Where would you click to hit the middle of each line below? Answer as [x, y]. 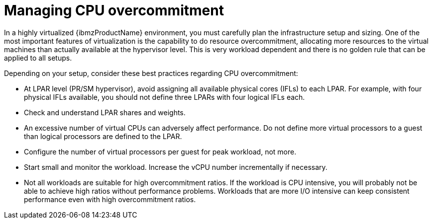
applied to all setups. [38, 58]
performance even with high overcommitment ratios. [110, 199]
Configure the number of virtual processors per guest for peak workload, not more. [160, 151]
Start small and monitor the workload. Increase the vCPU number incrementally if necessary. [176, 167]
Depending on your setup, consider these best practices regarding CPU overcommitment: [151, 73]
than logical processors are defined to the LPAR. [103, 136]
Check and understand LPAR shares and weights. [105, 112]
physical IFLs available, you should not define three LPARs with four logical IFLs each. [164, 97]
